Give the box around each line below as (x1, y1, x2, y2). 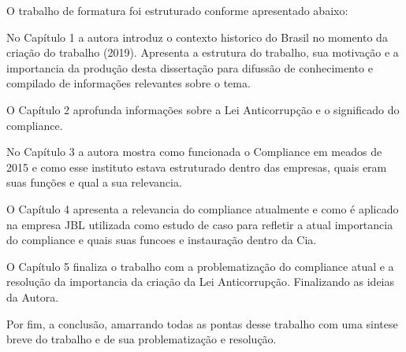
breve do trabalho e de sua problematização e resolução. (6, 331, 277, 347)
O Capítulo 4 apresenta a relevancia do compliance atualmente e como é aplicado (6, 200, 399, 217)
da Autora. (6, 288, 59, 305)
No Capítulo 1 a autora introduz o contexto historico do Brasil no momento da (6, 28, 388, 45)
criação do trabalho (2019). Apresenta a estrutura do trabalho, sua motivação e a (6, 44, 399, 61)
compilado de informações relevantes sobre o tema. (6, 75, 251, 91)
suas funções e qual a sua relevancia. (6, 174, 182, 191)
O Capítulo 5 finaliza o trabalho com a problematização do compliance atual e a (6, 258, 394, 274)
